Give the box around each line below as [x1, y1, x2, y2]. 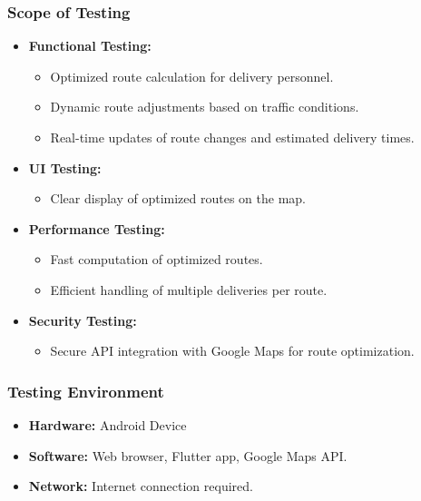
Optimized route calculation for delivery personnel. [50, 66, 334, 85]
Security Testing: [28, 310, 137, 329]
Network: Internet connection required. [28, 476, 253, 496]
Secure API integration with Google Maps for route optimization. [50, 341, 415, 360]
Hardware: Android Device [28, 415, 187, 434]
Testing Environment [7, 379, 164, 402]
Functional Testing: [28, 36, 152, 55]
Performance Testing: [28, 219, 165, 238]
